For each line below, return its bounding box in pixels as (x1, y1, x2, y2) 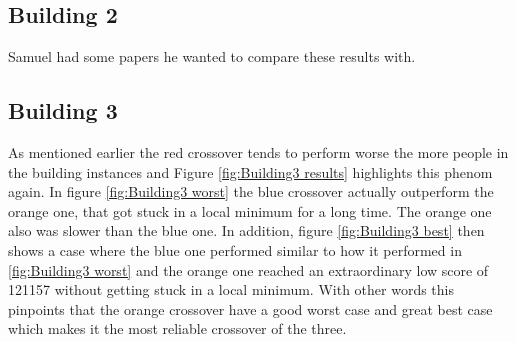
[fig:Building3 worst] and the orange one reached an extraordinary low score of (8, 259, 489, 280)
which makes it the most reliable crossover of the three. (8, 318, 347, 339)
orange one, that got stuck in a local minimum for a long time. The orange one (8, 200, 492, 221)
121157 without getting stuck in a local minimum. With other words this (8, 279, 454, 300)
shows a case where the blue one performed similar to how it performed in (8, 239, 462, 260)
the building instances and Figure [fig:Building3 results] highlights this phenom (8, 161, 493, 182)
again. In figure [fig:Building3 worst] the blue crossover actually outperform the (8, 181, 494, 202)
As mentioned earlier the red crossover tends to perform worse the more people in (8, 142, 509, 162)
